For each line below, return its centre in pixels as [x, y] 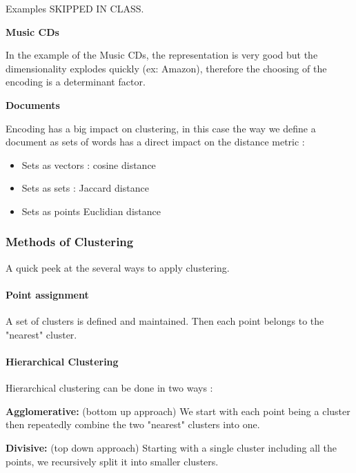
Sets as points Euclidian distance [91, 211]
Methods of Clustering [70, 242]
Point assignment [47, 294]
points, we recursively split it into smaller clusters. [112, 461]
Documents [33, 104]
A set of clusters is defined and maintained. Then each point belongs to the [165, 321]
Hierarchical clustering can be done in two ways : [109, 388]
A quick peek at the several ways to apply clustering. [118, 267]
